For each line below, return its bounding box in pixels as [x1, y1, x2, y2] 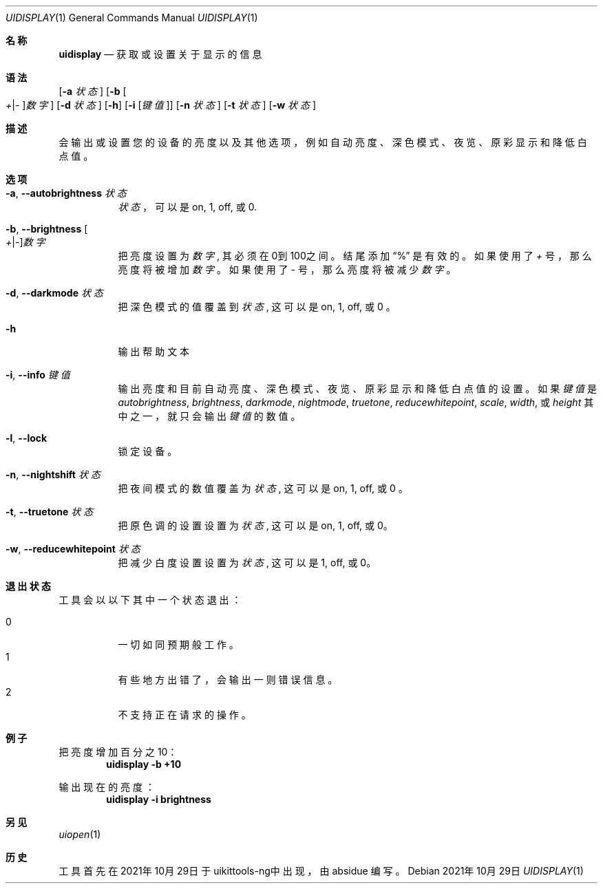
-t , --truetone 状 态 [6, 506, 94, 517]
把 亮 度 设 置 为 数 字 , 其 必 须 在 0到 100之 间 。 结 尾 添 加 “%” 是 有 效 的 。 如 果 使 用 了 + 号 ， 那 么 [118, 250, 592, 261]
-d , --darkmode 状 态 [6, 287, 103, 299]
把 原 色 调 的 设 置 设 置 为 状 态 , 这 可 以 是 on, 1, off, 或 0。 [118, 520, 393, 531]
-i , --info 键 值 [6, 369, 70, 381]
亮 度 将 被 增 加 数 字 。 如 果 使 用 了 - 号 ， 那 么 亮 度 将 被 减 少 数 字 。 [118, 264, 456, 275]
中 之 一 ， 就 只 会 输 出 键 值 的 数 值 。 [118, 410, 301, 422]
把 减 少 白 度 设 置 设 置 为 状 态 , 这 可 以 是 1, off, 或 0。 [118, 557, 377, 568]
